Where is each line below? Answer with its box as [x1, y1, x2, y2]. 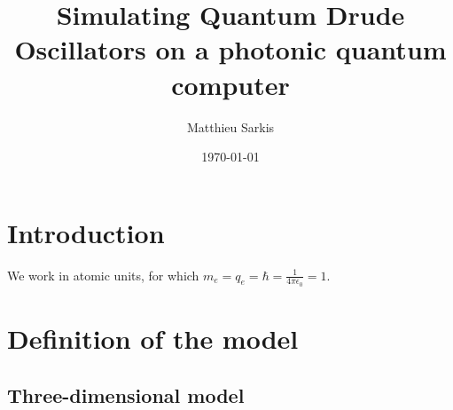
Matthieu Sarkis [186, 117, 275, 136]
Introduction [7, 214, 165, 250]
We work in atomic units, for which [7, 265, 199, 284]
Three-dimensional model [7, 381, 245, 408]
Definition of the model [7, 320, 299, 357]
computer [171, 66, 290, 102]
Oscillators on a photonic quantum [14, 31, 447, 67]
